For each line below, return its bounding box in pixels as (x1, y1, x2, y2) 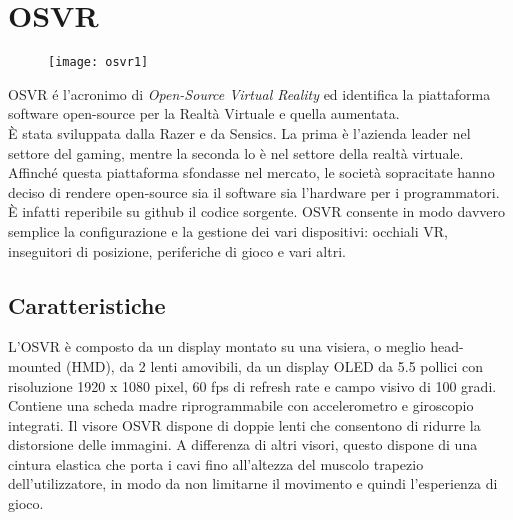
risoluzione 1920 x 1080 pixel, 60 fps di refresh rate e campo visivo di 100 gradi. (8, 375, 497, 396)
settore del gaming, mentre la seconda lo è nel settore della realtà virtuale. (8, 142, 464, 163)
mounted (8, 355, 62, 376)
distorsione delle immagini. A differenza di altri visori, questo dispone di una (8, 434, 478, 455)
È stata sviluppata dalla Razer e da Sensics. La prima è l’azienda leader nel (8, 122, 471, 143)
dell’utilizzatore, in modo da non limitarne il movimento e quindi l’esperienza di (8, 473, 498, 494)
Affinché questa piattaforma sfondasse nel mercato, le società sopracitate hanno (8, 162, 495, 183)
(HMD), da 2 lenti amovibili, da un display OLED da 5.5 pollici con (65, 355, 483, 376)
